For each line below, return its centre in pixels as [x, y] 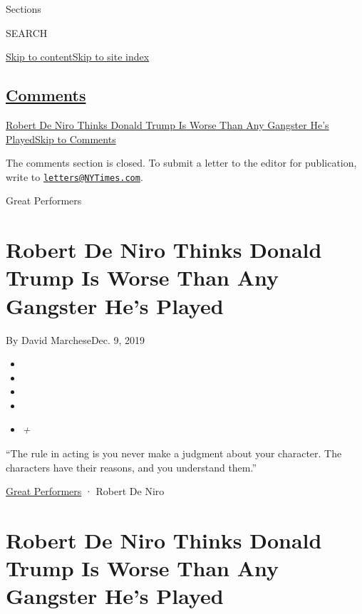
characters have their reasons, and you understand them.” [131, 467]
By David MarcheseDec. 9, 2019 [76, 339]
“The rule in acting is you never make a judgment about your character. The [174, 453]
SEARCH [27, 32]
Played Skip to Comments [61, 139]
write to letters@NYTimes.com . [74, 176]
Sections [24, 9]
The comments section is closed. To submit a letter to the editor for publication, [181, 163]
